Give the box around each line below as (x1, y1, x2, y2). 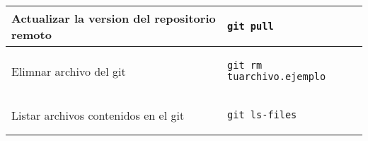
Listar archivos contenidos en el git (11, 106, 185, 123)
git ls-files (227, 109, 297, 120)
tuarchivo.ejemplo (227, 71, 326, 82)
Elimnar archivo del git (11, 62, 126, 79)
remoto (11, 26, 52, 43)
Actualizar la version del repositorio (11, 10, 216, 26)
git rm (227, 60, 263, 71)
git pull (227, 21, 274, 32)
